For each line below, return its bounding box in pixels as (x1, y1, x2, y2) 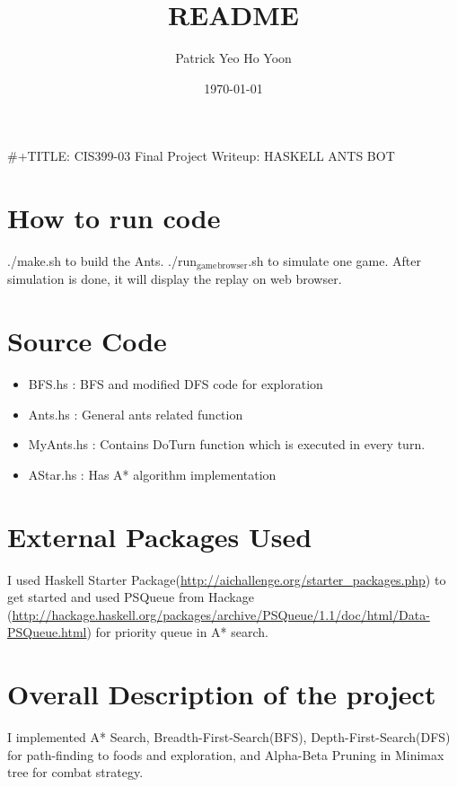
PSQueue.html (7, 623, 87, 641)
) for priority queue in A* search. (86, 623, 268, 641)
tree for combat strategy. (7, 763, 144, 782)
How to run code (7, 199, 221, 236)
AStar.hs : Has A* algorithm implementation (28, 464, 277, 483)
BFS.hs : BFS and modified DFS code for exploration (28, 375, 323, 393)
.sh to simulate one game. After (248, 252, 421, 270)
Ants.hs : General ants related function (28, 404, 243, 423)
